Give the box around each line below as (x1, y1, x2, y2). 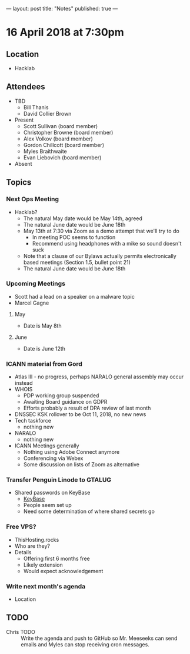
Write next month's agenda (6, 582, 86, 590)
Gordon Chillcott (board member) (23, 141, 105, 148)
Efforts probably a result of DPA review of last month (23, 404, 151, 412)
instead (14, 380, 34, 387)
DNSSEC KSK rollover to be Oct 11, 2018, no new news (14, 411, 146, 418)
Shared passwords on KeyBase (14, 489, 91, 496)
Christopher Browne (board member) (23, 129, 114, 136)
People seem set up (23, 502, 72, 509)
